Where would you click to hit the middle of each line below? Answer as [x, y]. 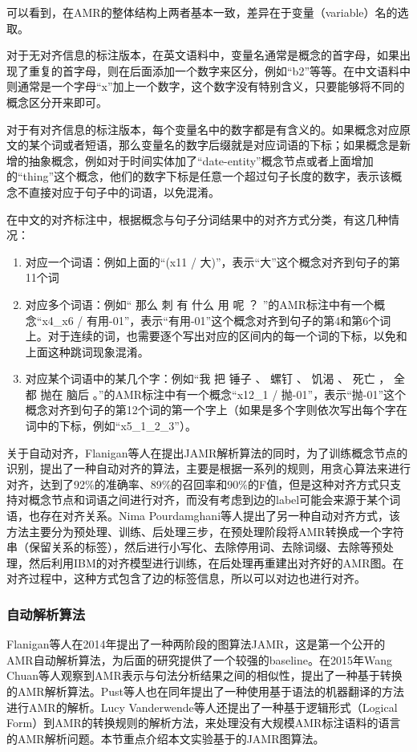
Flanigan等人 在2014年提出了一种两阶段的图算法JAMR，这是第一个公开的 [196, 644]
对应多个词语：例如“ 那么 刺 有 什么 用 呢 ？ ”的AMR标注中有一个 [199, 304]
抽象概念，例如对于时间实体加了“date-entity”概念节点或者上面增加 [201, 160]
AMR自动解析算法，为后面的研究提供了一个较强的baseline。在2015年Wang [199, 659]
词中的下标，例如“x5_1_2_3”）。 [111, 426]
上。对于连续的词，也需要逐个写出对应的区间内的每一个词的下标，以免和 [216, 336]
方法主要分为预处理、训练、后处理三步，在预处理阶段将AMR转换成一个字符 [205, 531]
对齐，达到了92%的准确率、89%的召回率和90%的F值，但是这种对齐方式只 [198, 484]
